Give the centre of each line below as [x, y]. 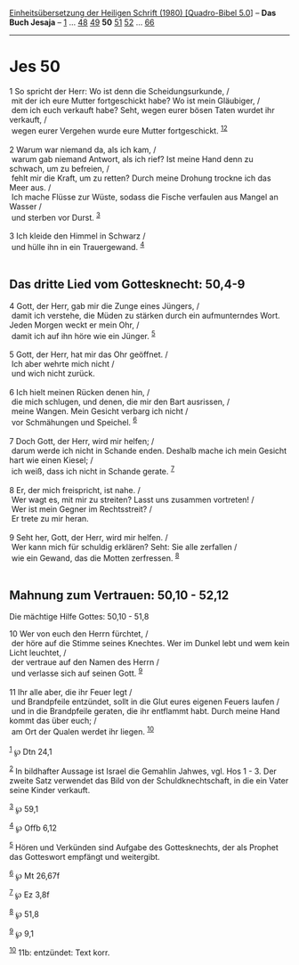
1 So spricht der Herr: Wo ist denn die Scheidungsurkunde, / [119, 91]
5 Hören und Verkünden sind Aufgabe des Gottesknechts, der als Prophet [144, 847]
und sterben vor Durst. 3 [56, 216]
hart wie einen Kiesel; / [51, 460]
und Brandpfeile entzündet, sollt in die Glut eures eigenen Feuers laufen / [145, 701]
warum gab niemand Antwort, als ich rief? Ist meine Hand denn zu [132, 158]
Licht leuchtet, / [38, 653]
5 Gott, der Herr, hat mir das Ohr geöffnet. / [89, 354]
